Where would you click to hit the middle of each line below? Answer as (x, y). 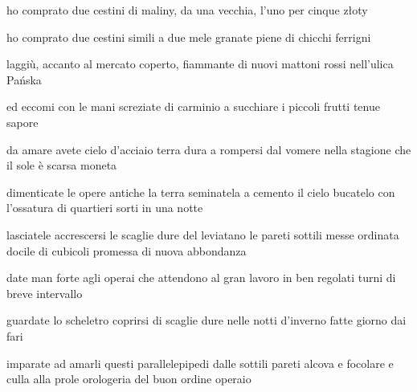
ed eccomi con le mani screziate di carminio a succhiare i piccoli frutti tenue (193, 106)
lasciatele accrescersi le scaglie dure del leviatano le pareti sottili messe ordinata (203, 234)
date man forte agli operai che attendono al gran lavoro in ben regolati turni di (201, 278)
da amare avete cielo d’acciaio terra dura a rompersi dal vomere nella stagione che (209, 149)
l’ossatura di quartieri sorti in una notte (105, 208)
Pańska (24, 79)
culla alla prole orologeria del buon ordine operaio (129, 379)
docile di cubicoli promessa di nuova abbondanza (127, 250)
